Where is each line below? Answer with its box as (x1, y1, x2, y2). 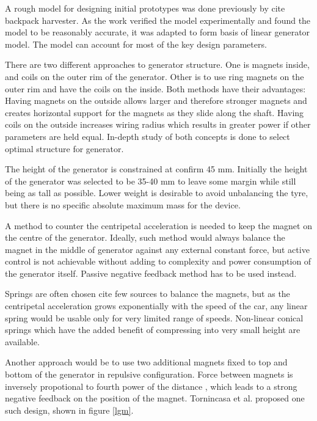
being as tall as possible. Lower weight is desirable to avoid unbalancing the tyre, (5, 186, 308, 199)
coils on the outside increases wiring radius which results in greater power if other (5, 118, 311, 131)
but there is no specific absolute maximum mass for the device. (5, 198, 241, 211)
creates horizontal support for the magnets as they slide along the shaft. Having (5, 106, 304, 119)
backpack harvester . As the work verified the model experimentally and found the (5, 13, 311, 26)
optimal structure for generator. (5, 142, 124, 155)
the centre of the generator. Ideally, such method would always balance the (5, 231, 285, 244)
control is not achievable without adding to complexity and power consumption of (5, 255, 312, 268)
